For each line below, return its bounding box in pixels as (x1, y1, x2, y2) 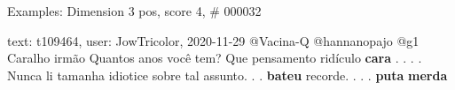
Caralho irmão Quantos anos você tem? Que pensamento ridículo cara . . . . (7, 49, 422, 67)
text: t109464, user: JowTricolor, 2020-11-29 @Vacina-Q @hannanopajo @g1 (7, 31, 420, 49)
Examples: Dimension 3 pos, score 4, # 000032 (7, 2, 262, 19)
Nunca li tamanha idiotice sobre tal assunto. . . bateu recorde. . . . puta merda (7, 65, 448, 84)
